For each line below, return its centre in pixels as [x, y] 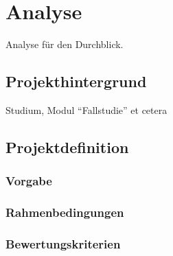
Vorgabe [29, 181]
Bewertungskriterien [63, 243]
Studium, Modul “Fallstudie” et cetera [86, 109]
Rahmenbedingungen [65, 212]
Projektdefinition [67, 147]
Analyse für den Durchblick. [65, 44]
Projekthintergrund [76, 81]
